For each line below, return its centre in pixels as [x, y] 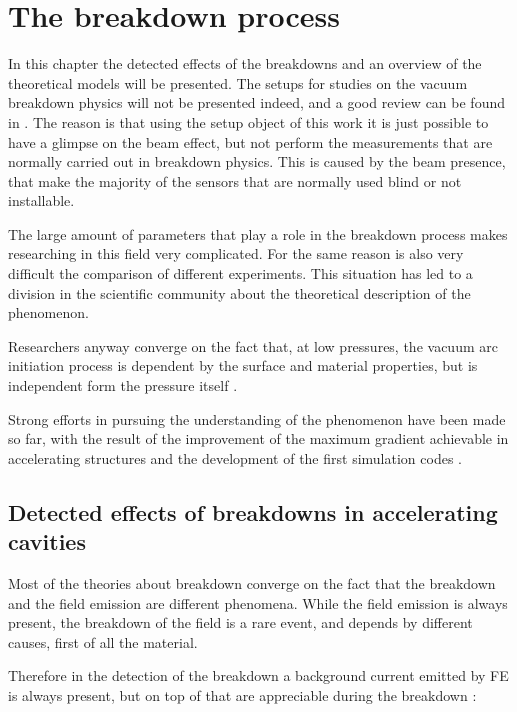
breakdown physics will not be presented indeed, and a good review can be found [256, 102]
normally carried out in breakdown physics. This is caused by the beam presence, [257, 161]
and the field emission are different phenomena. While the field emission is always [258, 602]
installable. [41, 200]
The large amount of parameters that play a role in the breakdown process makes [258, 233]
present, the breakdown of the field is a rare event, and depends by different [240, 622]
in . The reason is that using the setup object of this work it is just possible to [248, 121]
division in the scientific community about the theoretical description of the [239, 292]
